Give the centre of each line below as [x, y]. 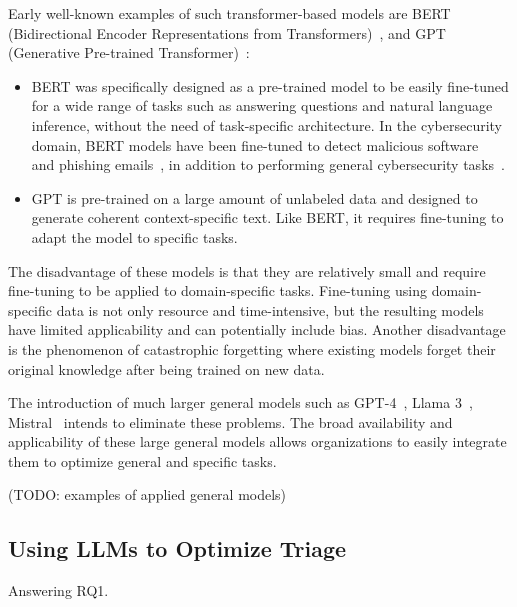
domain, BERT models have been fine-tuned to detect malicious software [255, 144]
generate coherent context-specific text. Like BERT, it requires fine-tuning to [267, 217]
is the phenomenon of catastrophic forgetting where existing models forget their [252, 348]
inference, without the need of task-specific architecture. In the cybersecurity [266, 124]
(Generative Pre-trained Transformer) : [129, 52]
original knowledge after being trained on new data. [166, 368]
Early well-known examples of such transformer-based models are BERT [229, 13]
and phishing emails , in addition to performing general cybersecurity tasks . [268, 164]
